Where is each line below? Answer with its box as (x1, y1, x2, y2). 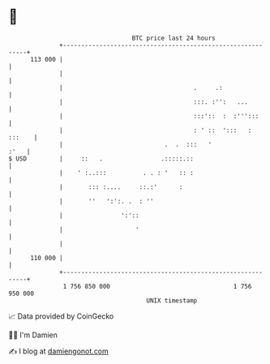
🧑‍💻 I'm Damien (8, 330, 58, 340)
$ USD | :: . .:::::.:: (8, 154, 195, 163)
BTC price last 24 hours (131, 34, 216, 42)
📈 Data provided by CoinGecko (8, 311, 114, 321)
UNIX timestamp (146, 296, 198, 305)
